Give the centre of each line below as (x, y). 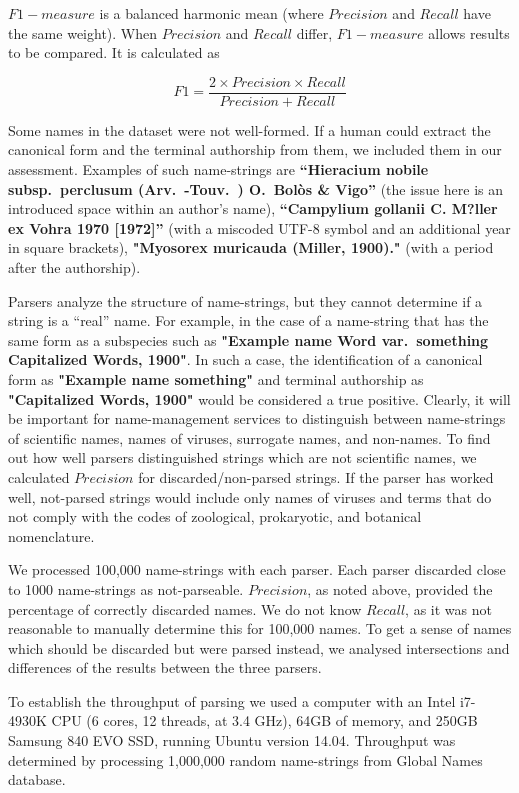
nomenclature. (51, 535)
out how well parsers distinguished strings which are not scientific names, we (242, 457)
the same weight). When (83, 32)
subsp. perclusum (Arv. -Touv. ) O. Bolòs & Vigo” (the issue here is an (256, 188)
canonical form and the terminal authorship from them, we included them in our (255, 149)
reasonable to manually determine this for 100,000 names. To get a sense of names (260, 628)
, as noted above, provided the (400, 588)
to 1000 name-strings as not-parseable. (126, 588)
